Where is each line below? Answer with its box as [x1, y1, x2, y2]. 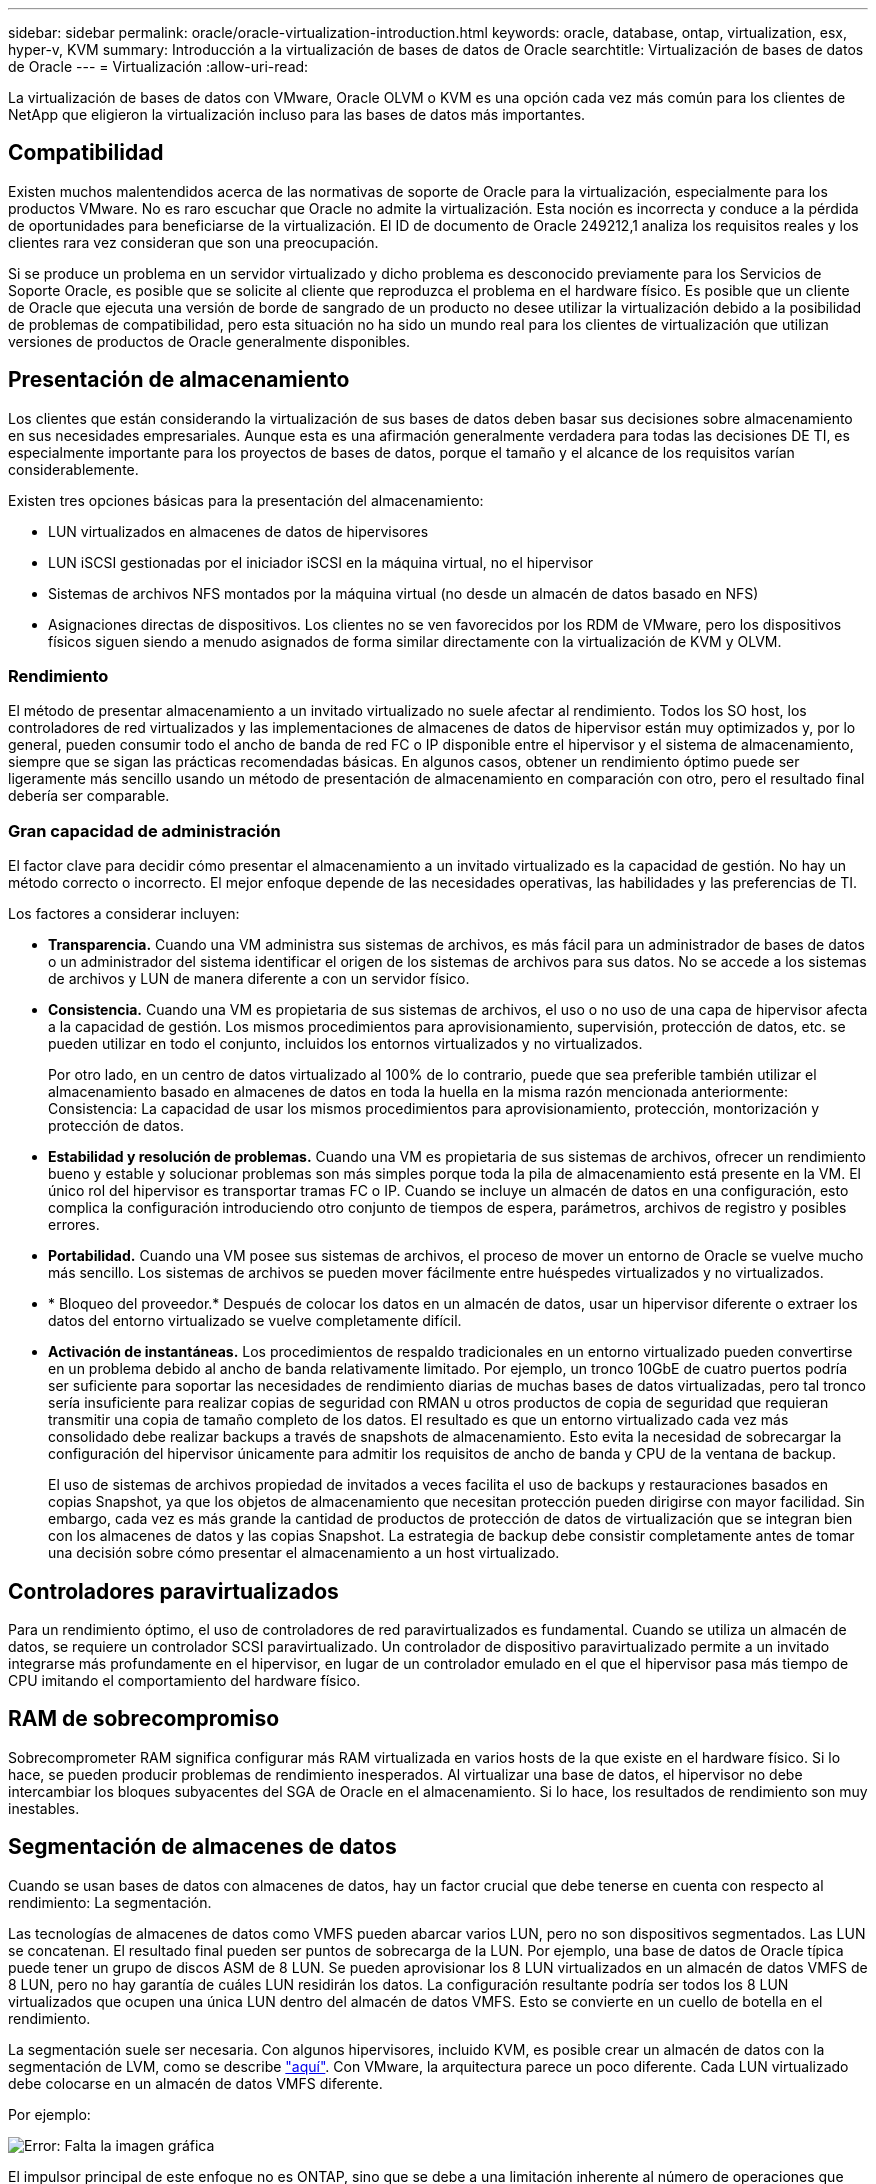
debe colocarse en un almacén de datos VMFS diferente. [8, 2074, 383, 2092]
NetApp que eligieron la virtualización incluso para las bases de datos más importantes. [8, 106, 586, 123]
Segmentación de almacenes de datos [8, 1834, 397, 1860]
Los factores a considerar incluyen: [8, 905, 240, 923]
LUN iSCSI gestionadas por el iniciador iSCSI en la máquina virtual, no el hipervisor [48, 553, 594, 571]
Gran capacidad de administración [8, 820, 281, 841]
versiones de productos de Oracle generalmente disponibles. [8, 332, 411, 350]
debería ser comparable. [8, 787, 170, 805]
